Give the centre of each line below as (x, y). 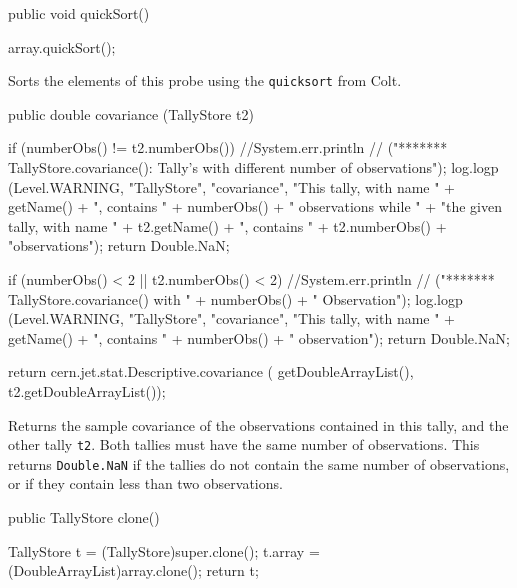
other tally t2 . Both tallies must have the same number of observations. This (244, 444)
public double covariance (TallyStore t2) (131, 113)
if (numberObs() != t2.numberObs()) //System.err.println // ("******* (228, 147)
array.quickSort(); (62, 46)
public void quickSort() (79, 13)
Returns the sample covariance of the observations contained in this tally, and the (258, 424)
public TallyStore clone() (84, 517)
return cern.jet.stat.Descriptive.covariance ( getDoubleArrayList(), (211, 371)
